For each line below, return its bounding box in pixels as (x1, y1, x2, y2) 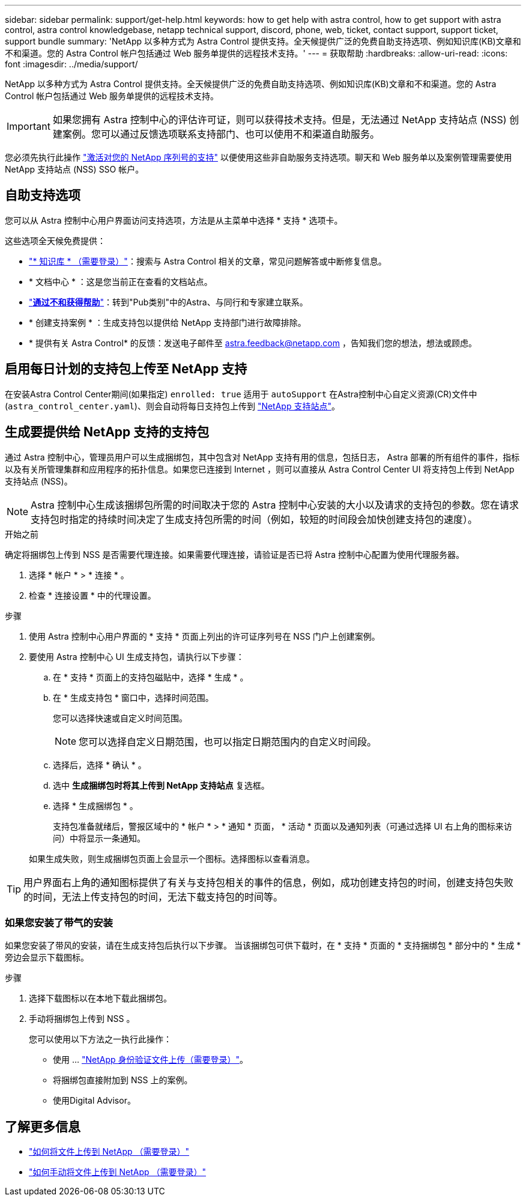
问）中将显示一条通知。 (53, 833, 145, 843)
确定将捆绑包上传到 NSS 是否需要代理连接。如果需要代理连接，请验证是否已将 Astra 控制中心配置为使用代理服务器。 (5, 549, 465, 560)
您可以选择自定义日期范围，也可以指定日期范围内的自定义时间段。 (79, 735, 377, 748)
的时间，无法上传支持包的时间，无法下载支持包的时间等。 (23, 890, 283, 903)
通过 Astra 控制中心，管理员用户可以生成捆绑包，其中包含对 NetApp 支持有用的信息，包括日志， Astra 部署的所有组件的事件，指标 (5, 451, 520, 462)
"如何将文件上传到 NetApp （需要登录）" (29, 1146, 190, 1157)
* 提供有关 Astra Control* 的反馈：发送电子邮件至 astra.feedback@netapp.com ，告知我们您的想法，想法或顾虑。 (29, 337, 477, 348)
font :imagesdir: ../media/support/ (5, 59, 138, 69)
